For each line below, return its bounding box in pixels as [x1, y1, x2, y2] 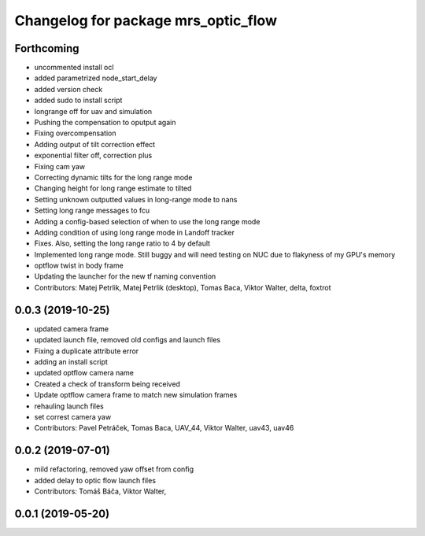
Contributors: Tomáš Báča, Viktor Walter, [34, 486, 167, 496]
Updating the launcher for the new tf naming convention [34, 272, 216, 281]
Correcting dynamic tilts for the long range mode [34, 172, 193, 182]
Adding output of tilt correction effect [34, 139, 156, 149]
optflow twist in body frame [34, 261, 124, 271]
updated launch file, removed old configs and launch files [34, 335, 220, 345]
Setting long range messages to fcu [34, 205, 150, 216]
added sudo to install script [34, 95, 123, 105]
